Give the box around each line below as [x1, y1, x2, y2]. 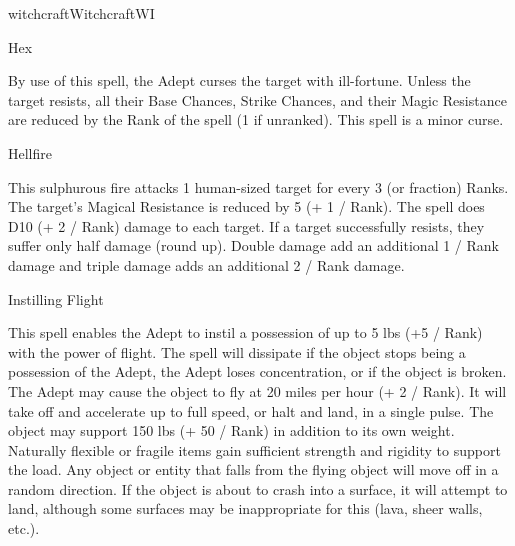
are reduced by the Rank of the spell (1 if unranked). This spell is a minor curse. [8, 109, 504, 130]
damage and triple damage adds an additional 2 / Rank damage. [8, 254, 405, 275]
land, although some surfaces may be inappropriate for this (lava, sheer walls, [8, 498, 483, 519]
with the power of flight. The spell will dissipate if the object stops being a [8, 341, 466, 362]
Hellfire [8, 142, 52, 163]
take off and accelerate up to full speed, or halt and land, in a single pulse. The [8, 400, 494, 421]
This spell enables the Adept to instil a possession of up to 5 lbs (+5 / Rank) [8, 322, 483, 343]
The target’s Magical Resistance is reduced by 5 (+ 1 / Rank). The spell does [8, 196, 485, 217]
